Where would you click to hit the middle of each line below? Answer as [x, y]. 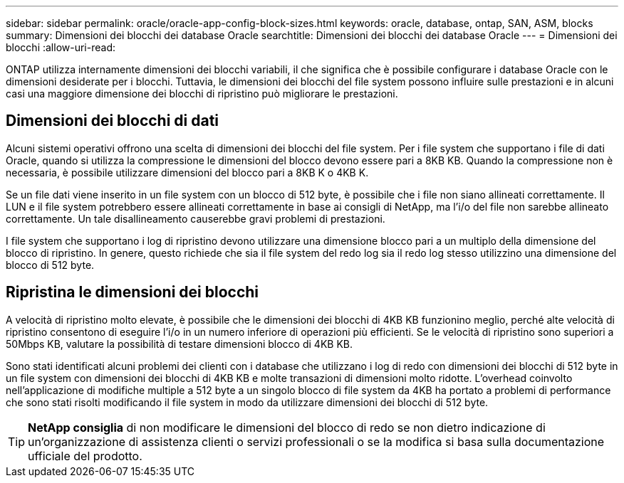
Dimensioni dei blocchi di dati [113, 121]
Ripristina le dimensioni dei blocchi [132, 292]
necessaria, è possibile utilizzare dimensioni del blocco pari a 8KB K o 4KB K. [187, 172]
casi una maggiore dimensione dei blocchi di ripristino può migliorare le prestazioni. [202, 94]
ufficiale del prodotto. [85, 456]
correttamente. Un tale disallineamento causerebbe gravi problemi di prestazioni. [196, 218]
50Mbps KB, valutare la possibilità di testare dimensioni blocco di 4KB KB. [179, 344]
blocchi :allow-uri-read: [61, 47]
